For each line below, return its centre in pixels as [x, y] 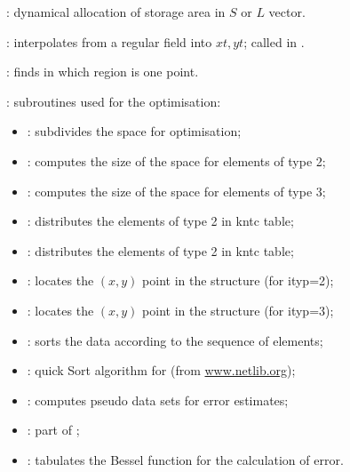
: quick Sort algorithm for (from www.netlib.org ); [161, 370]
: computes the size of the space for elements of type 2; [176, 160]
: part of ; [53, 430]
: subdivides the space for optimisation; [134, 131]
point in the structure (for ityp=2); [238, 280]
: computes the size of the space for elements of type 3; [176, 191]
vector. [287, 12]
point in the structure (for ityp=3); [238, 310]
